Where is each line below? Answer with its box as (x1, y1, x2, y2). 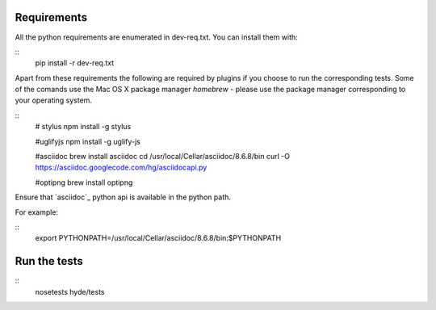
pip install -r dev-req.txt (35, 58, 115, 68)
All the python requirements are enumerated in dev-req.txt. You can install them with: (15, 32, 298, 42)
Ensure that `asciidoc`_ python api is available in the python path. (15, 192, 232, 202)
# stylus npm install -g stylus (35, 122, 132, 132)
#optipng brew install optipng (35, 178, 133, 187)
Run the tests (15, 254, 84, 268)
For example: (15, 207, 59, 217)
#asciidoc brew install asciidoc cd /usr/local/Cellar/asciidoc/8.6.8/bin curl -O (35, 152, 291, 161)
